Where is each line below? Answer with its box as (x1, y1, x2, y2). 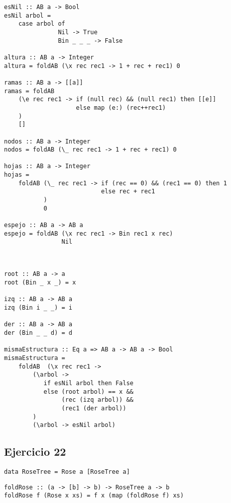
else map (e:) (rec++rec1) (76, 104, 166, 111)
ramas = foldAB (4, 87, 55, 95)
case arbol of (18, 20, 65, 28)
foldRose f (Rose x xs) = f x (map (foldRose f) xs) (4, 492, 184, 499)
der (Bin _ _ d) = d (4, 329, 73, 336)
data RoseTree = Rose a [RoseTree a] (4, 468, 130, 476)
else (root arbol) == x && (43, 388, 134, 395)
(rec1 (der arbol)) (61, 404, 127, 412)
